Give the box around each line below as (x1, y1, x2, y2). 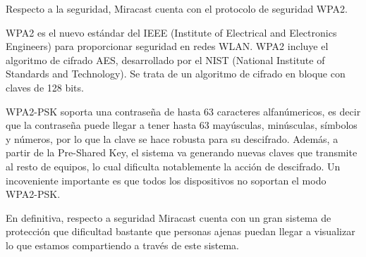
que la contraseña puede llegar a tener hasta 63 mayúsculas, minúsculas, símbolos (6, 118, 358, 132)
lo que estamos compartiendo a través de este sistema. (6, 237, 240, 252)
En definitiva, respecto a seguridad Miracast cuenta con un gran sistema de (6, 210, 331, 225)
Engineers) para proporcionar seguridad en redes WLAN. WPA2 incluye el (6, 39, 329, 54)
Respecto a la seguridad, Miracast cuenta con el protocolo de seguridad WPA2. (6, 1, 348, 15)
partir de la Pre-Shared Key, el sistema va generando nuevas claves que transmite (6, 145, 358, 160)
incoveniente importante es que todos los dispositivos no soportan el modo (6, 173, 327, 187)
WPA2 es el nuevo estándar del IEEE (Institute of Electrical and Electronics (6, 25, 337, 39)
